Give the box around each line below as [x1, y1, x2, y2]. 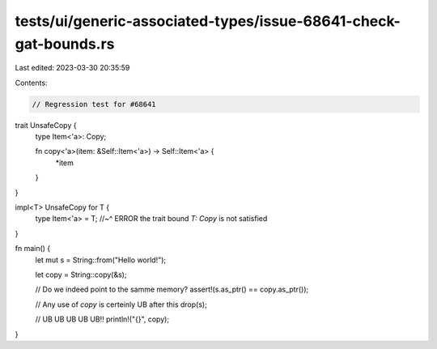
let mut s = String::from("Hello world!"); [35, 255, 167, 265]
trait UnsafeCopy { [15, 120, 77, 130]
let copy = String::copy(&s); [35, 270, 127, 279]
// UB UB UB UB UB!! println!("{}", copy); [35, 314, 170, 324]
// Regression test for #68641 [32, 100, 157, 109]
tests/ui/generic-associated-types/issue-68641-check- [15, 12, 401, 30]
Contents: [15, 78, 48, 87]
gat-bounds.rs [15, 35, 115, 53]
